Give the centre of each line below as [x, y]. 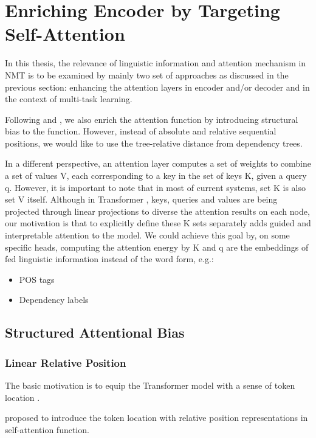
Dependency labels [54, 300]
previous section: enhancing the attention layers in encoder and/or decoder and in [157, 87]
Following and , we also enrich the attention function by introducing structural [152, 119]
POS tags [37, 279]
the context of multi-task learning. [69, 99]
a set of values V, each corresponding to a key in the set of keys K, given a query [156, 176]
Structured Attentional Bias [95, 332]
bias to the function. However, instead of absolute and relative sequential [141, 131]
